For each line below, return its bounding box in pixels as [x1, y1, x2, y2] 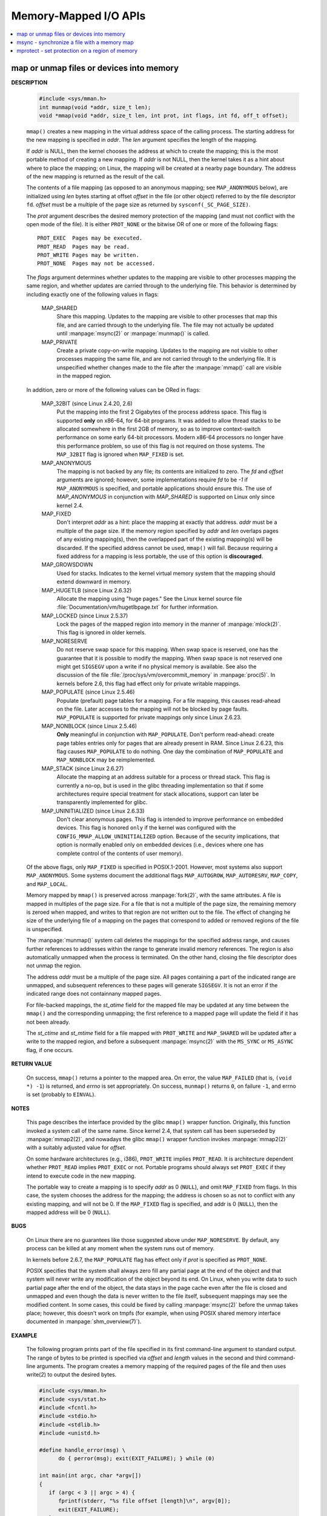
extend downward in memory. [56, 578, 131, 585]
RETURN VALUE [11, 1060, 52, 1067]
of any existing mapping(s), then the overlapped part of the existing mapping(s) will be [56, 535, 272, 543]
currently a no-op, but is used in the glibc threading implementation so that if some [56, 782, 263, 789]
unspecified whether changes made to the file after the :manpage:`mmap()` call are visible [56, 364, 282, 371]
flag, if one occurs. [26, 1046, 74, 1053]
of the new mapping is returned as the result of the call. [26, 173, 165, 180]
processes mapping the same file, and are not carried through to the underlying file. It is [56, 355, 277, 363]
